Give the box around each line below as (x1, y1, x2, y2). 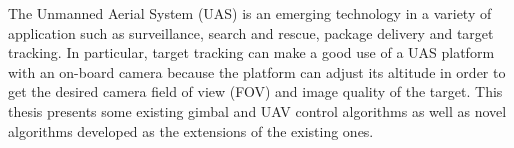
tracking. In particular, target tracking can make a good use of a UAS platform (8, 42, 495, 63)
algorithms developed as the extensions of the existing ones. (8, 120, 374, 141)
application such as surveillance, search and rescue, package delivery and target (8, 22, 494, 43)
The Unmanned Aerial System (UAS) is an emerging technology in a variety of (8, 3, 492, 23)
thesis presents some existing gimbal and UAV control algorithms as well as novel (8, 100, 507, 121)
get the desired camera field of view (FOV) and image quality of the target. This (8, 81, 503, 102)
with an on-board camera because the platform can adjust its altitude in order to (8, 61, 506, 82)
